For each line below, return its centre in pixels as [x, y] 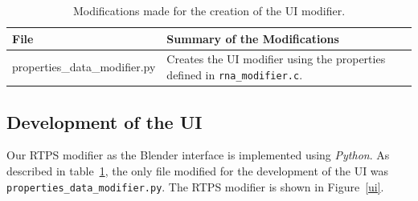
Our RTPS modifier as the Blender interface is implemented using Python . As [198, 155]
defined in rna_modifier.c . [235, 75]
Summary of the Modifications [253, 38]
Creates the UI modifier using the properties [276, 59]
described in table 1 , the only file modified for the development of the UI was [198, 170]
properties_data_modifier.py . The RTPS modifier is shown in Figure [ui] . [195, 186]
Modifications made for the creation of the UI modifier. [209, 10]
